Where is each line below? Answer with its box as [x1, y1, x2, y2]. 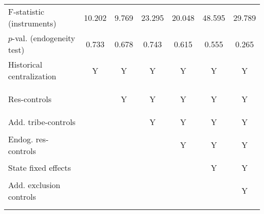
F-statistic [8, 6, 45, 17]
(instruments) [8, 17, 56, 29]
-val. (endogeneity [12, 32, 76, 44]
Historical [8, 58, 43, 70]
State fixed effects [8, 162, 71, 173]
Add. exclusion [8, 178, 60, 191]
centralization [8, 70, 56, 82]
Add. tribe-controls [8, 116, 76, 128]
